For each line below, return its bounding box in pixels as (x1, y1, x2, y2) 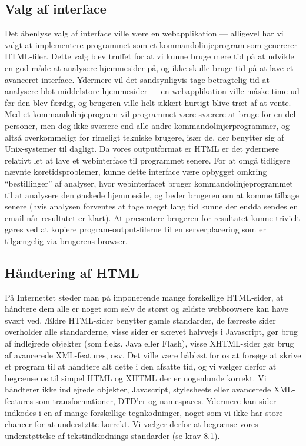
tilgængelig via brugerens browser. (5, 234, 128, 247)
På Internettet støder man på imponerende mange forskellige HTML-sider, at (5, 291, 284, 303)
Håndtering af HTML (5, 263, 139, 281)
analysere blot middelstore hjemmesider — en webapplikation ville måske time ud (5, 85, 300, 97)
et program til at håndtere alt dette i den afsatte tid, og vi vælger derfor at (5, 360, 277, 372)
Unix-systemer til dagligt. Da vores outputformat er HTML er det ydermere (5, 142, 279, 155)
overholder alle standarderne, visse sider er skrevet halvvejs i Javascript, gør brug (5, 325, 298, 338)
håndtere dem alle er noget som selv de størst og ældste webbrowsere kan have (5, 302, 288, 315)
